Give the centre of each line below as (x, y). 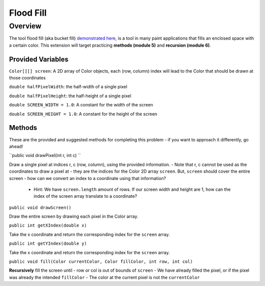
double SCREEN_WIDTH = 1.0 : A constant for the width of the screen (81, 105)
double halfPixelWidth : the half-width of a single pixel (68, 87)
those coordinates (27, 78)
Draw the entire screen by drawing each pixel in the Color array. (74, 216)
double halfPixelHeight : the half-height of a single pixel (70, 96)
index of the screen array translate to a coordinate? (85, 196)
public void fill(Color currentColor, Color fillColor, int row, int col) (101, 262)
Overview (25, 26)
